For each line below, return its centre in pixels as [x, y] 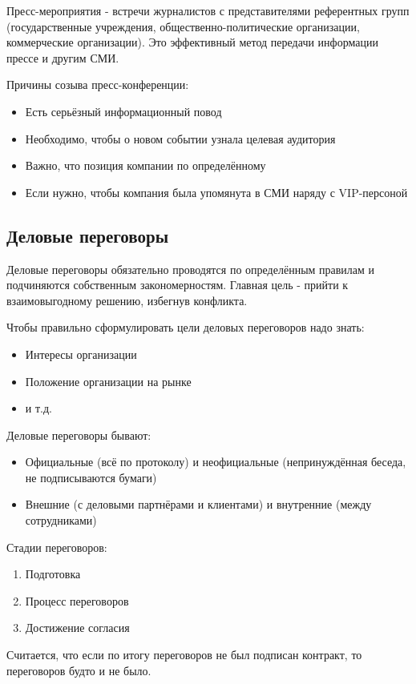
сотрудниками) [61, 520]
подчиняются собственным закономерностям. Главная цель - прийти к [178, 285]
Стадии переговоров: [57, 547]
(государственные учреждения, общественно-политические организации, [183, 26]
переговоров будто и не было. [79, 670]
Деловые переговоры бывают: [79, 435]
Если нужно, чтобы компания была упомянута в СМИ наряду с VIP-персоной [216, 192]
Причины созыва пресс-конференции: [98, 84]
